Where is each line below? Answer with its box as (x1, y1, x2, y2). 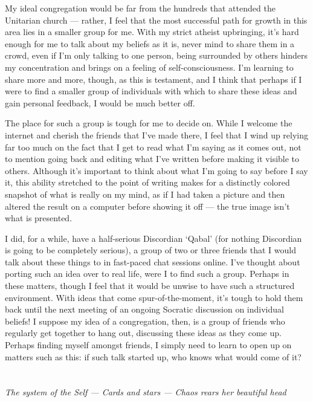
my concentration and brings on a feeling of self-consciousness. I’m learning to (5, 60, 294, 73)
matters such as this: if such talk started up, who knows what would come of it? (5, 350, 302, 363)
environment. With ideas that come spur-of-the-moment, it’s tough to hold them (5, 291, 303, 303)
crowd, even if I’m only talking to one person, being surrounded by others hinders (5, 49, 308, 62)
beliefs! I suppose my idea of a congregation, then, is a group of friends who (5, 314, 285, 327)
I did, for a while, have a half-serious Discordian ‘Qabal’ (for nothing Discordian (5, 232, 302, 244)
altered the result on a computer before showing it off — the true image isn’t (5, 199, 290, 212)
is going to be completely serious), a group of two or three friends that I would (5, 244, 296, 256)
